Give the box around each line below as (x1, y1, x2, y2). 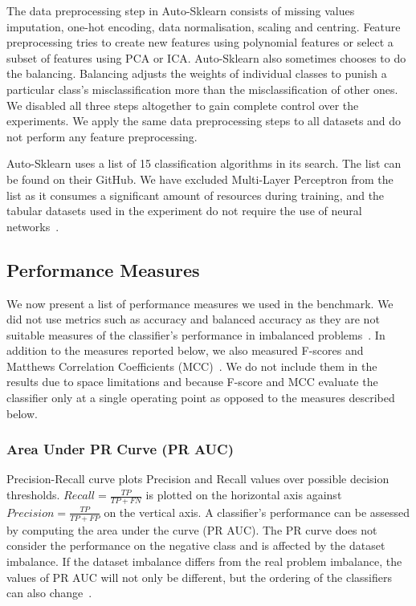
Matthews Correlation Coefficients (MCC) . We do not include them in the (6, 357, 377, 374)
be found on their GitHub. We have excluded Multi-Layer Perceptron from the (6, 170, 394, 187)
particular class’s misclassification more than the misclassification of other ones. (6, 80, 398, 97)
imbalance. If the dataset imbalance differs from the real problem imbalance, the (6, 552, 402, 569)
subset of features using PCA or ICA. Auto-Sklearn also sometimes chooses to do (6, 49, 406, 66)
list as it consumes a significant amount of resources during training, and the (6, 186, 385, 203)
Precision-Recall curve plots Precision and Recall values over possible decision (6, 470, 389, 487)
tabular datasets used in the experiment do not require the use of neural (6, 202, 362, 219)
